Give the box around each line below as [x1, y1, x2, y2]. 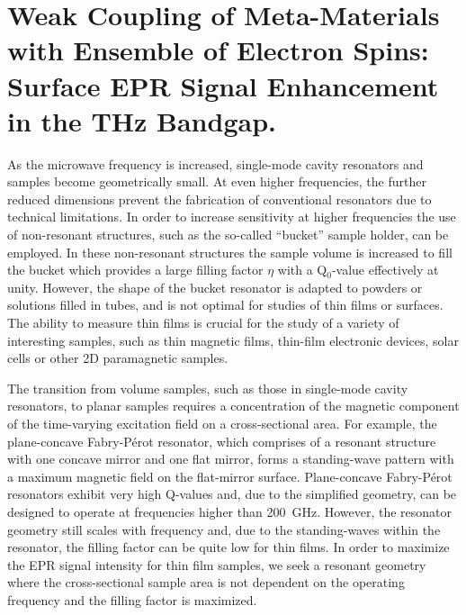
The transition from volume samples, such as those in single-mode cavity [7, 378, 408, 397]
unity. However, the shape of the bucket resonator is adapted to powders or [7, 277, 423, 296]
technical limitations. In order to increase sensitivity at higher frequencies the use [7, 207, 456, 226]
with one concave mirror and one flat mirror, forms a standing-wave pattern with [7, 449, 454, 468]
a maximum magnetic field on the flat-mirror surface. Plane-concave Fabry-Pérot [7, 466, 453, 485]
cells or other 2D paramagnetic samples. [7, 348, 229, 367]
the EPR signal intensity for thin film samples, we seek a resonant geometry [7, 555, 426, 574]
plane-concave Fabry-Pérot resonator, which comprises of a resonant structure [7, 431, 436, 450]
